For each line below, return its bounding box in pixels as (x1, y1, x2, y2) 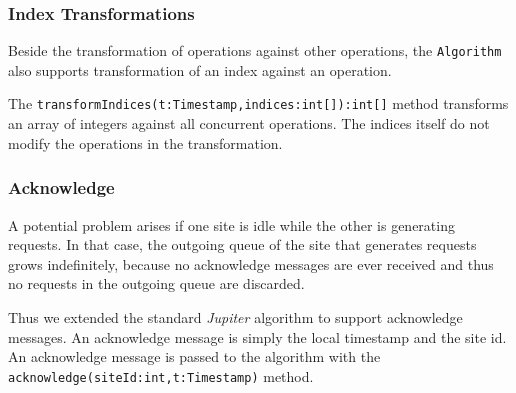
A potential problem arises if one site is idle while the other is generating (8, 214, 455, 235)
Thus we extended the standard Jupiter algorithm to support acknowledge (8, 306, 463, 327)
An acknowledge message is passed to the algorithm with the (8, 346, 381, 367)
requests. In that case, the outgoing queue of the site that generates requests (8, 234, 477, 255)
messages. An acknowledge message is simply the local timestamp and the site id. (8, 326, 507, 347)
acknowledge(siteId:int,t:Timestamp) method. (8, 365, 314, 386)
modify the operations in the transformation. (8, 132, 283, 153)
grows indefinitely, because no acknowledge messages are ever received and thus (8, 253, 494, 274)
